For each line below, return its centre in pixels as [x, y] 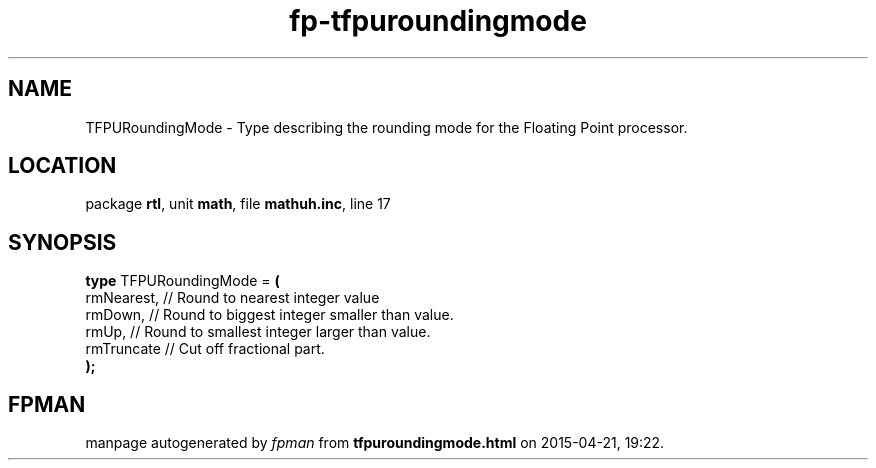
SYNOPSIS [62, 242]
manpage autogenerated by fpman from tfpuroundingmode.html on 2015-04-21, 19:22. [375, 443]
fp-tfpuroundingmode [438, 21]
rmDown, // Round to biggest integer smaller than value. [269, 315]
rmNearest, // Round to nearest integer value [232, 298]
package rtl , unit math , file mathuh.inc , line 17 [238, 204]
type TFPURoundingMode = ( [182, 281]
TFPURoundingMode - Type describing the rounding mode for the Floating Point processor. [386, 127]
